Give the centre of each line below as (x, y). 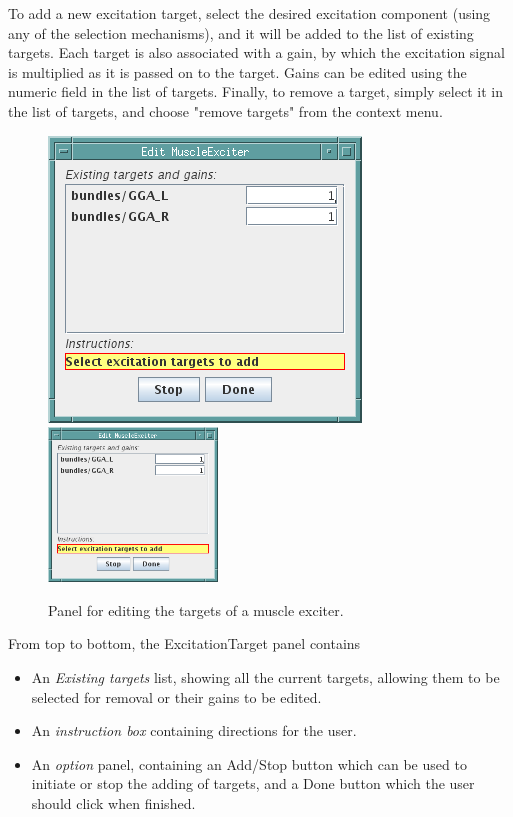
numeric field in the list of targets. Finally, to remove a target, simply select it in (255, 91)
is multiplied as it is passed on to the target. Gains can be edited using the (237, 71)
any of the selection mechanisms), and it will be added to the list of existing (241, 32)
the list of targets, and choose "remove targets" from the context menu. (225, 110)
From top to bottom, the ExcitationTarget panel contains (184, 643)
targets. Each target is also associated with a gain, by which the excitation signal (256, 52)
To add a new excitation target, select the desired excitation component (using (249, 13)
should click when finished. (113, 802)
